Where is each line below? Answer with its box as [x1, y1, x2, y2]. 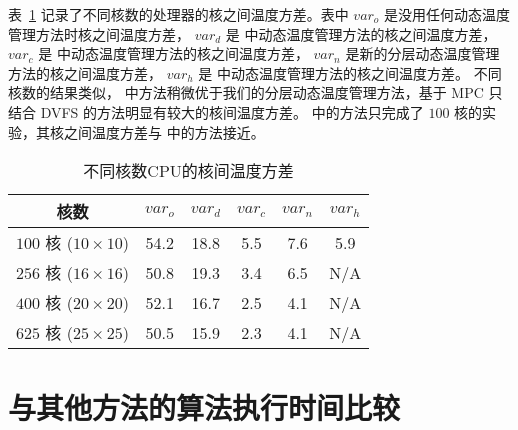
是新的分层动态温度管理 [345, 43, 500, 64]
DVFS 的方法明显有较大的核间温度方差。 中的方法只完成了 [40, 101, 424, 122]
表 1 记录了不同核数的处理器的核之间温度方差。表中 [8, 4, 349, 24]
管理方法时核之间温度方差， [8, 23, 190, 44]
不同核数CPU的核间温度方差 [83, 159, 294, 183]
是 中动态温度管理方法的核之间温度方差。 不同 [198, 62, 502, 83]
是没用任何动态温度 [384, 4, 511, 24]
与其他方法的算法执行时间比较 [8, 387, 401, 428]
